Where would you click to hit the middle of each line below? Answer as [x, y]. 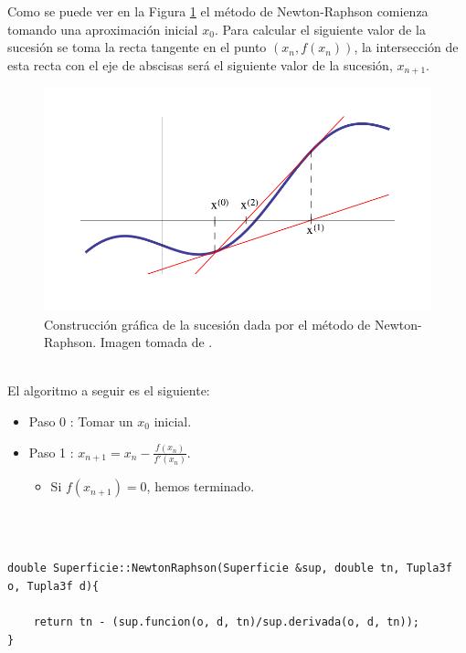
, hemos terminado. [201, 486]
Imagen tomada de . [156, 342]
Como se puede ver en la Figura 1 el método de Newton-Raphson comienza [218, 11]
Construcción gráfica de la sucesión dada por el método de [207, 324]
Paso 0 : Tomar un [81, 421]
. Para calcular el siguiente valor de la [320, 29]
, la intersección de [406, 47]
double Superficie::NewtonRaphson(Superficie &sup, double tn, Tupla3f [230, 569]
